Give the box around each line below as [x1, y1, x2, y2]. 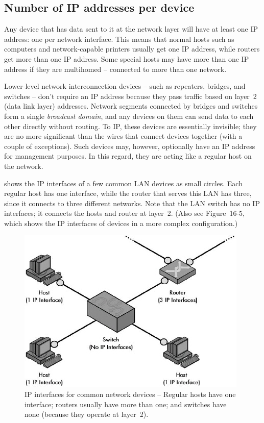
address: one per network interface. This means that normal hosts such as [4, 33, 234, 44]
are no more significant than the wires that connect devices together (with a [4, 131, 243, 141]
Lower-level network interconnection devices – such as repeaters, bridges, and [4, 81, 246, 91]
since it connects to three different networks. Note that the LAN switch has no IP [4, 197, 260, 208]
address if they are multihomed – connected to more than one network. [4, 63, 227, 74]
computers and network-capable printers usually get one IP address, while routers [4, 43, 260, 54]
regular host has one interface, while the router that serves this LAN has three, [4, 188, 252, 198]
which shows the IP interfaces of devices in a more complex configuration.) [4, 217, 238, 228]
